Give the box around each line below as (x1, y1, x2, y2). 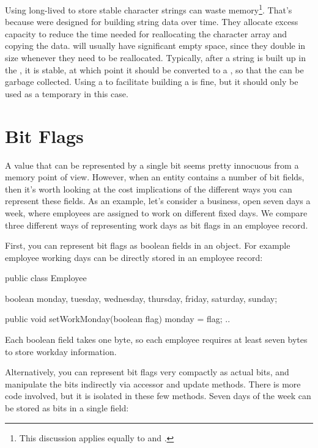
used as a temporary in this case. (5, 87, 128, 100)
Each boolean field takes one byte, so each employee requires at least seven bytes (5, 333, 308, 346)
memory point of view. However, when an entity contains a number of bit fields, (5, 171, 305, 183)
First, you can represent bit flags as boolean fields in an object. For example (5, 239, 290, 252)
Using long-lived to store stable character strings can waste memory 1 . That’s (5, 2, 292, 16)
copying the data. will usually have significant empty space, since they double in (5, 39, 306, 52)
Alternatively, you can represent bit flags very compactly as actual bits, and (5, 365, 289, 378)
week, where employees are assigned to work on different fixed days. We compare (5, 206, 308, 219)
